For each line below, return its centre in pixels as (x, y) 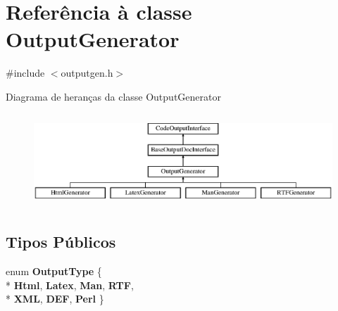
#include (25, 73)
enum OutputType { (54, 271)
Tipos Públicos (61, 242)
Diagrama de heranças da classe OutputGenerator (113, 96)
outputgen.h (87, 73)
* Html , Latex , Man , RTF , (70, 285)
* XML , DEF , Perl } (55, 299)
